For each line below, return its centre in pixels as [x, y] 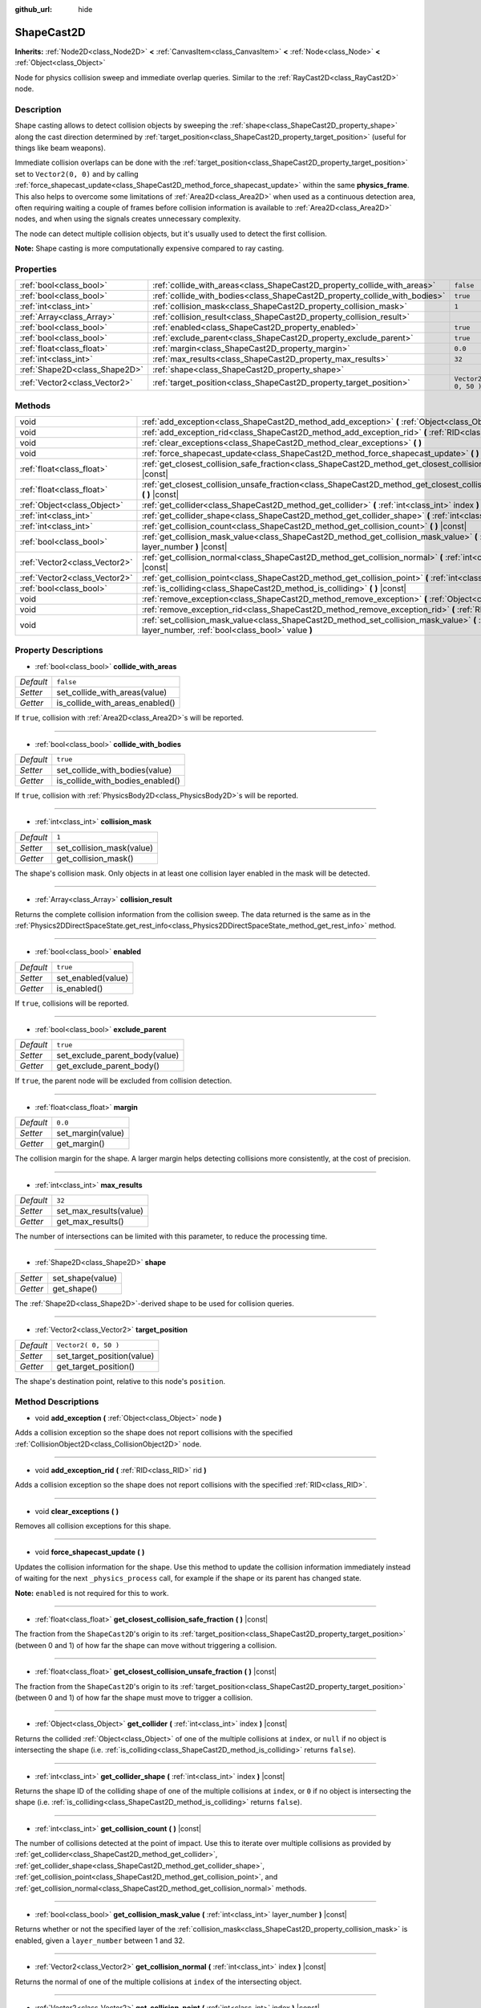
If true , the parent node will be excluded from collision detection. [123, 1081]
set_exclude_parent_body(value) [118, 1055]
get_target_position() [96, 1366]
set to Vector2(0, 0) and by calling [77, 173]
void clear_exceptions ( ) [77, 1511]
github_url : [33, 9]
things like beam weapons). [60, 148]
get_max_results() [90, 1222]
